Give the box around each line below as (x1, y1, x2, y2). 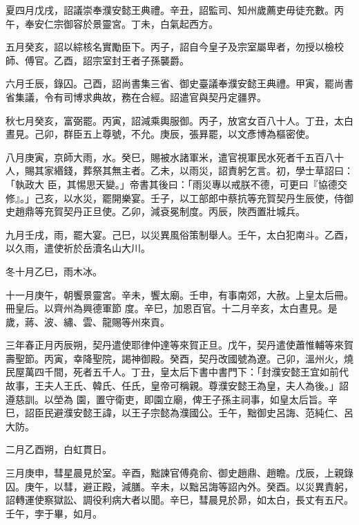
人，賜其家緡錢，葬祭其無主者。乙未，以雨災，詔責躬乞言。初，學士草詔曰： (6, 163, 353, 178)
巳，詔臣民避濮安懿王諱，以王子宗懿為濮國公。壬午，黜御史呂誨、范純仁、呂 (6, 405, 353, 420)
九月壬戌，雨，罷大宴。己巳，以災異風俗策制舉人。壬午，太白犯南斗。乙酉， (6, 227, 353, 241)
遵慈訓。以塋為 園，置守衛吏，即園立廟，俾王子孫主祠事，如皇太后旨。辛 (6, 392, 338, 406)
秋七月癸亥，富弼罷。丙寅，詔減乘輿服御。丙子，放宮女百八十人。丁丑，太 (6, 113, 344, 127)
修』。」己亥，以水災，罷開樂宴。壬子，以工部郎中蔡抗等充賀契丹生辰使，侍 (6, 190, 344, 205)
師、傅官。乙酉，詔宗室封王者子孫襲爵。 (6, 53, 189, 67)
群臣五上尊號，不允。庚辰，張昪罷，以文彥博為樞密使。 (63, 127, 315, 141)
